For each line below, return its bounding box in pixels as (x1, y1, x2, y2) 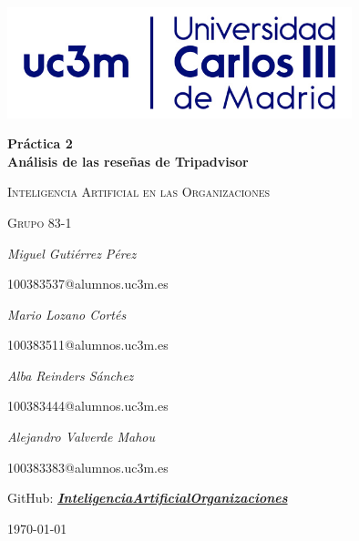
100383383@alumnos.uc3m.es (7, 457, 169, 476)
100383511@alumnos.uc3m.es (7, 335, 169, 354)
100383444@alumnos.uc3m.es (7, 396, 169, 415)
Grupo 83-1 (7, 212, 72, 231)
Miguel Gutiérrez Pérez (7, 243, 137, 262)
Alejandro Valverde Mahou (7, 427, 156, 446)
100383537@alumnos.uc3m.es (7, 274, 169, 293)
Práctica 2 (7, 134, 73, 153)
